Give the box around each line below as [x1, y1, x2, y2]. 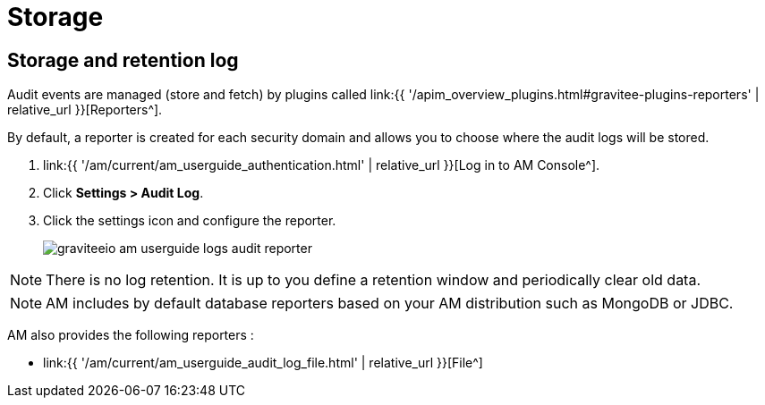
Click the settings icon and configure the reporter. [43, 213, 336, 229]
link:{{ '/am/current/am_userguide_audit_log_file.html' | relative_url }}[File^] [43, 355, 483, 371]
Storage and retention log [7, 48, 239, 72]
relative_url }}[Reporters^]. [7, 102, 163, 118]
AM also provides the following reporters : [7, 327, 254, 343]
